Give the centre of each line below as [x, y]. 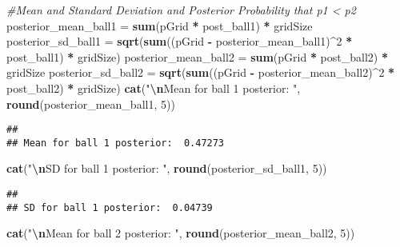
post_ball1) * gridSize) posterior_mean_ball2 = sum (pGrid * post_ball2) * [197, 56]
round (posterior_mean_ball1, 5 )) [91, 104]
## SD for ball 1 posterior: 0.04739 [110, 207]
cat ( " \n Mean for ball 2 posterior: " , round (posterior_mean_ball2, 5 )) [181, 233]
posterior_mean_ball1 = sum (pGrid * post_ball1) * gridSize [160, 25]
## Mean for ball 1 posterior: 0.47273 [116, 143]
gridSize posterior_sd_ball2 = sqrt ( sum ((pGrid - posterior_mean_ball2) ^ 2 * [201, 72]
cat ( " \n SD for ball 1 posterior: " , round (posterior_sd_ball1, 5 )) [167, 168]
